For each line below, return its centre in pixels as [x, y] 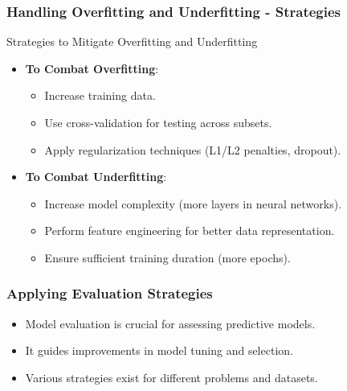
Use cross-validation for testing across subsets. [158, 122]
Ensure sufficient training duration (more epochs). [167, 257]
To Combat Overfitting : [92, 68]
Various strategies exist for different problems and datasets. [171, 377]
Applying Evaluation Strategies [110, 293]
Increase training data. [100, 95]
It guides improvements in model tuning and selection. [159, 350]
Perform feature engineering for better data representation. [190, 230]
